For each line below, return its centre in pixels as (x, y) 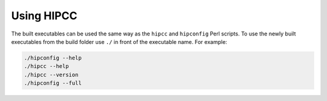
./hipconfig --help (53, 58)
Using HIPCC (44, 16)
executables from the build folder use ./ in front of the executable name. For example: (119, 41)
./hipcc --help (46, 66)
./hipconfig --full (53, 83)
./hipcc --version (51, 75)
